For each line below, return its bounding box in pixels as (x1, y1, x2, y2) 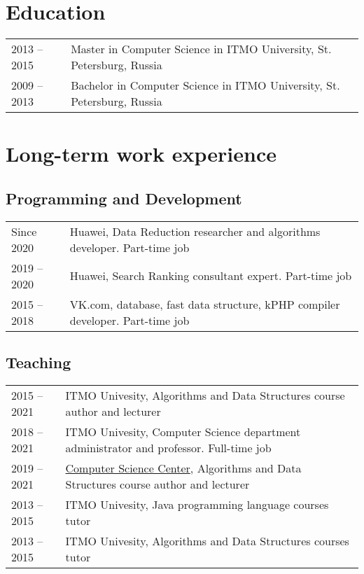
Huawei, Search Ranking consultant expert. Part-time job (69, 267, 352, 284)
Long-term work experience (6, 139, 276, 168)
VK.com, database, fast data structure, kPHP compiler (69, 295, 340, 312)
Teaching (6, 351, 71, 373)
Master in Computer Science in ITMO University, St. (71, 41, 332, 57)
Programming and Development (6, 187, 242, 209)
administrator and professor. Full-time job (65, 439, 272, 456)
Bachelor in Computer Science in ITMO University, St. (71, 77, 340, 94)
